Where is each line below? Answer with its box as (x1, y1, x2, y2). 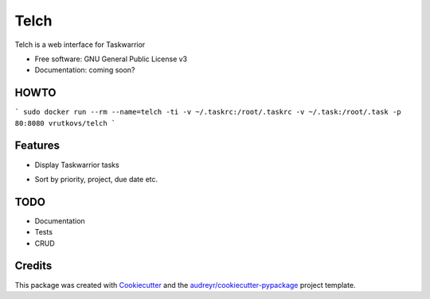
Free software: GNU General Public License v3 (34, 54, 188, 64)
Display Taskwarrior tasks (34, 160, 119, 169)
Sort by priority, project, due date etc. (34, 174, 158, 184)
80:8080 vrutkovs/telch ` (14, 118, 116, 127)
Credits (14, 259, 53, 273)
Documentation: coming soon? (34, 65, 135, 75)
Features (14, 139, 60, 153)
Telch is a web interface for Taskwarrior (14, 40, 146, 49)
